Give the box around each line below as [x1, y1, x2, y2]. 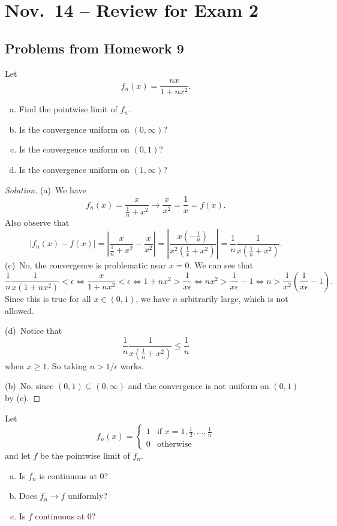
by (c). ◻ [5, 391, 41, 404]
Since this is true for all [5, 292, 91, 305]
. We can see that [189, 259, 254, 271]
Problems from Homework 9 [5, 38, 184, 57]
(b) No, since [5, 379, 54, 392]
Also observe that [5, 216, 70, 229]
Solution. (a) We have [5, 183, 86, 196]
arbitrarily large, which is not [180, 292, 288, 305]
